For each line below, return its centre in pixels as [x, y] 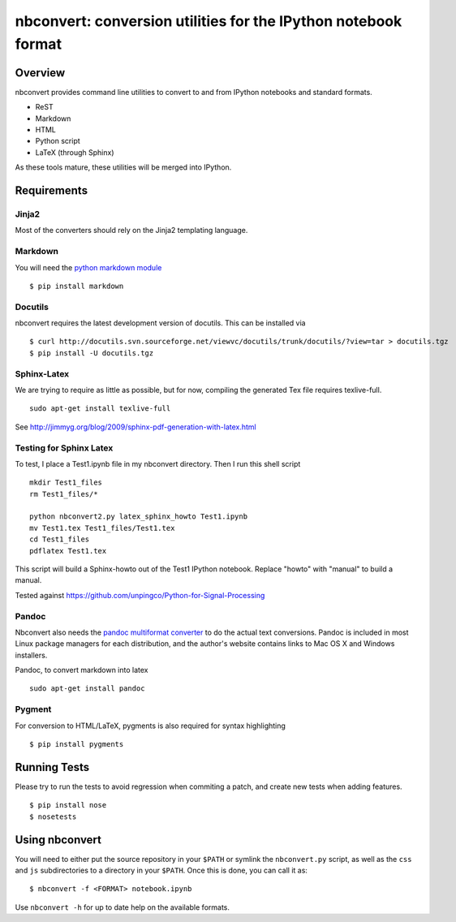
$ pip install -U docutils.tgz [92, 353]
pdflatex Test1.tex [68, 551]
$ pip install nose [68, 805]
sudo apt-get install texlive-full [100, 409]
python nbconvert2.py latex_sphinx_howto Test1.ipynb [138, 517]
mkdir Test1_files [66, 483]
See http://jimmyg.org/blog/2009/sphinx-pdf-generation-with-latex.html [136, 427]
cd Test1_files [60, 539]
